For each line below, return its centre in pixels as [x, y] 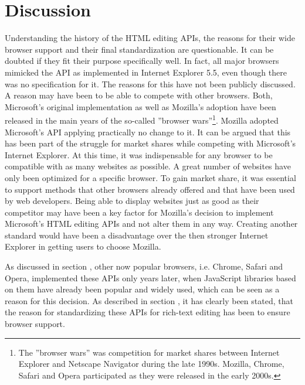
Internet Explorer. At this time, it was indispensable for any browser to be [139, 154]
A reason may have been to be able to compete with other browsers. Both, [139, 95]
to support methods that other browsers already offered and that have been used [150, 189]
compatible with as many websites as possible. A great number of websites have [148, 166]
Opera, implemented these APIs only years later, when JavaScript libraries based [150, 277]
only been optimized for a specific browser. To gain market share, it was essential [150, 177]
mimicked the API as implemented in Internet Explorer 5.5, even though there [146, 72]
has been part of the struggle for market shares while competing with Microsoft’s [150, 143]
